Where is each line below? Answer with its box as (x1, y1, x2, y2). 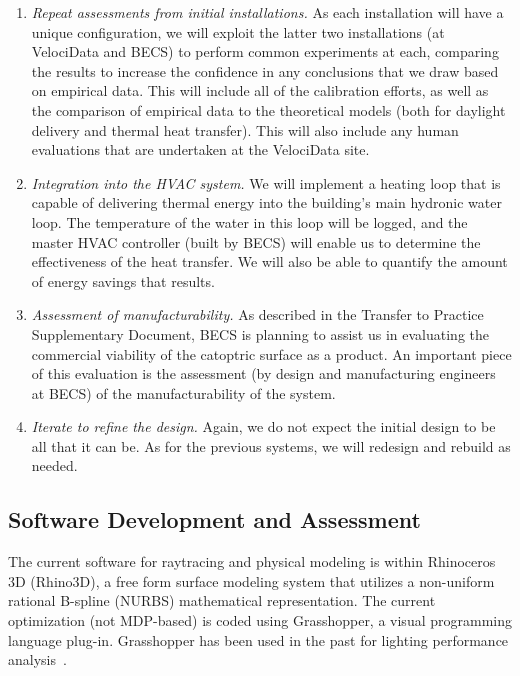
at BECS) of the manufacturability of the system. (31, 382, 336, 403)
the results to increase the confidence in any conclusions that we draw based (31, 60, 499, 81)
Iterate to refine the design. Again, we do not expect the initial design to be (31, 416, 496, 437)
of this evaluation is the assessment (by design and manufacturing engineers (31, 363, 496, 384)
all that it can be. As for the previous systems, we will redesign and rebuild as (31, 435, 511, 456)
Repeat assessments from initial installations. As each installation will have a (31, 2, 504, 22)
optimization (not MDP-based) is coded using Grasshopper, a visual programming (8, 610, 512, 631)
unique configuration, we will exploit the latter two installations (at (31, 21, 445, 42)
